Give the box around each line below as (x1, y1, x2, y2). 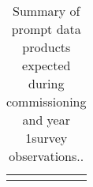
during (28, 74, 65, 92)
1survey (25, 129, 68, 147)
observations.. (9, 147, 84, 165)
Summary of (13, 2, 80, 20)
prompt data (11, 20, 81, 38)
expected (22, 56, 71, 74)
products (22, 38, 71, 56)
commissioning (6, 92, 87, 110)
